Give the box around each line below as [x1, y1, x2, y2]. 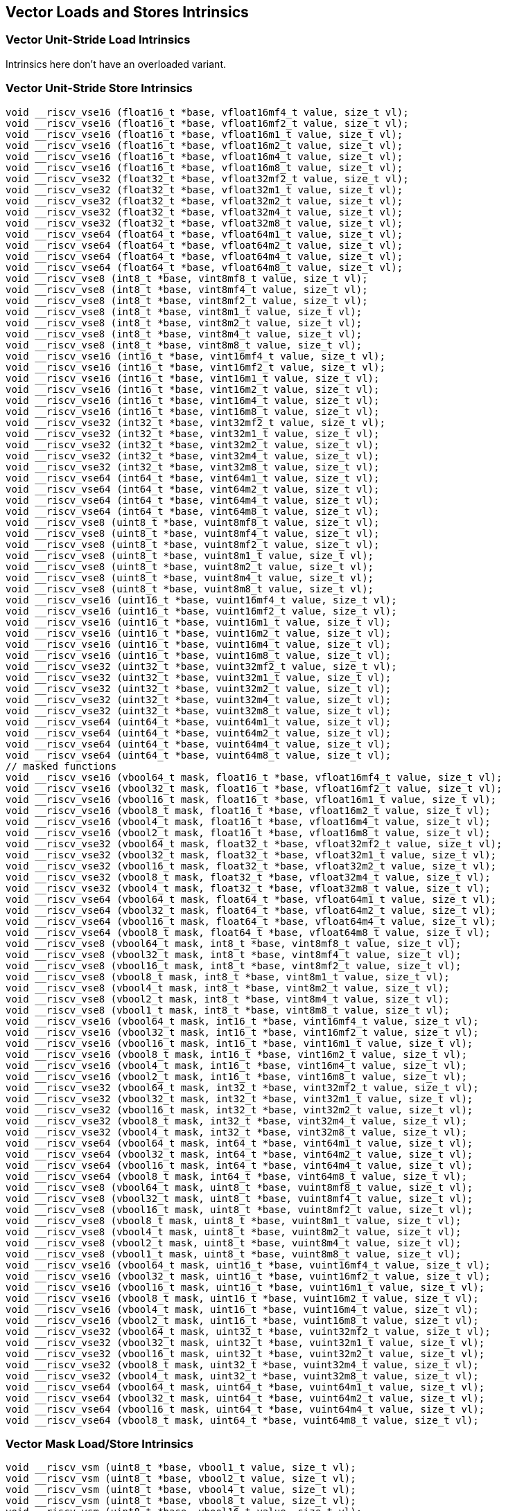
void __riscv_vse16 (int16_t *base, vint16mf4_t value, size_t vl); [6, 350, 385, 362]
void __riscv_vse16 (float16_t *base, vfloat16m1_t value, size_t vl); [6, 128, 403, 140]
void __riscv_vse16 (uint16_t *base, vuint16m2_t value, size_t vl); [6, 627, 392, 639]
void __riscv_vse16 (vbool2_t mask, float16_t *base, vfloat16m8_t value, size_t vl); [6, 827, 491, 838]
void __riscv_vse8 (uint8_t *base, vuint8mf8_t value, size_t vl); [6, 516, 380, 528]
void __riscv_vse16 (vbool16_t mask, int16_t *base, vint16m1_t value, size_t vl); [6, 1037, 473, 1049]
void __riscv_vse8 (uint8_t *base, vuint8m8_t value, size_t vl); [6, 583, 374, 594]
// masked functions [6, 760, 117, 772]
